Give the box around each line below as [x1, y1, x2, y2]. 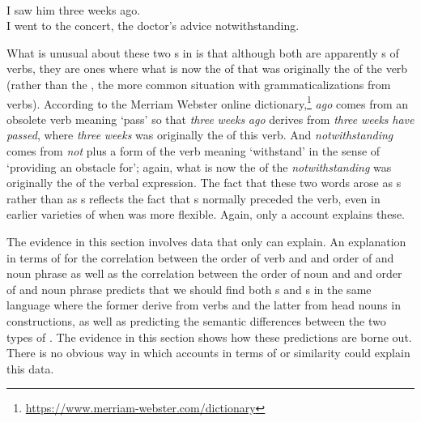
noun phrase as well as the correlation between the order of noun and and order [6, 265, 402, 282]
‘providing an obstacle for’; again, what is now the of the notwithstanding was [6, 158, 392, 175]
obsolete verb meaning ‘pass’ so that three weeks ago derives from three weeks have [6, 110, 415, 127]
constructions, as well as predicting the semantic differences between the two [6, 312, 386, 329]
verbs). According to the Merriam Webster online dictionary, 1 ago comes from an [6, 92, 409, 112]
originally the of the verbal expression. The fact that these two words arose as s [6, 174, 402, 191]
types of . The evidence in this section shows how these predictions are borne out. [6, 328, 412, 345]
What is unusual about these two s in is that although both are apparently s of [6, 44, 399, 61]
